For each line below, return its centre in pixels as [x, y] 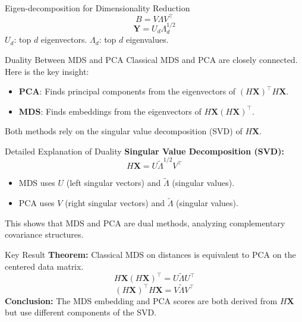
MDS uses [37, 183]
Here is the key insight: [47, 71]
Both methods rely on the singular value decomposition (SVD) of [124, 131]
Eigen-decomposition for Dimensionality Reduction [97, 8]
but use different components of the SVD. [81, 312]
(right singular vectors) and [115, 203]
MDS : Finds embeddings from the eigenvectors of [110, 111]
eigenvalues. [147, 40]
